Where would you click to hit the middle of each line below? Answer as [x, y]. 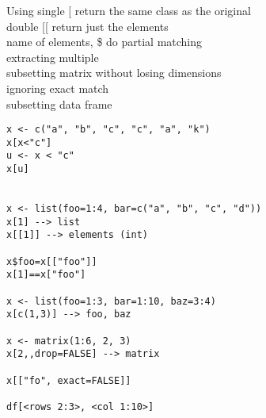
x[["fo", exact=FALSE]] [69, 380]
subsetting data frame [59, 104]
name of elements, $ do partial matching [104, 42]
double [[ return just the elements [87, 26]
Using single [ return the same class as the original [129, 10]
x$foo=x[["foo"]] [52, 261]
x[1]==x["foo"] [46, 275]
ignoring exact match [58, 88]
